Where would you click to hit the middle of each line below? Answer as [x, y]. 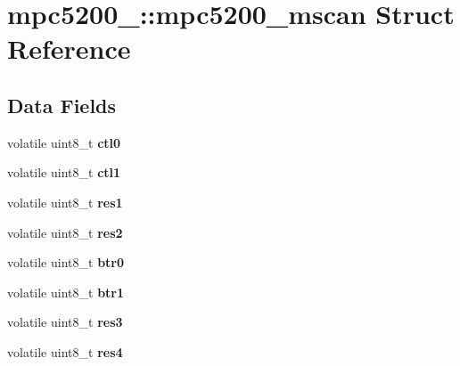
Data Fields [62, 105]
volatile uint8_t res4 [65, 351]
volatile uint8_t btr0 [66, 262]
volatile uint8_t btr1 [66, 292]
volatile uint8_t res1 [65, 202]
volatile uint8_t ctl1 [64, 172]
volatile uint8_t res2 [65, 232]
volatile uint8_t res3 [65, 322]
